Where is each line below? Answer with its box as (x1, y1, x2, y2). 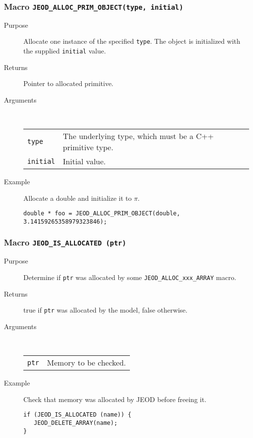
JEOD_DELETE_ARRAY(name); (34, 419, 118, 426)
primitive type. (63, 141, 113, 153)
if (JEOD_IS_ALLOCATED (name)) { (23, 411, 131, 419)
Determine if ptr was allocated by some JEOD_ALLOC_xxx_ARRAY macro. (23, 272, 236, 282)
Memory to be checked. (47, 357, 126, 368)
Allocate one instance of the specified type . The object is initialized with (23, 36, 240, 46)
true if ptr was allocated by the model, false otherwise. (23, 305, 188, 315)
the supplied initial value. (23, 46, 106, 56)
